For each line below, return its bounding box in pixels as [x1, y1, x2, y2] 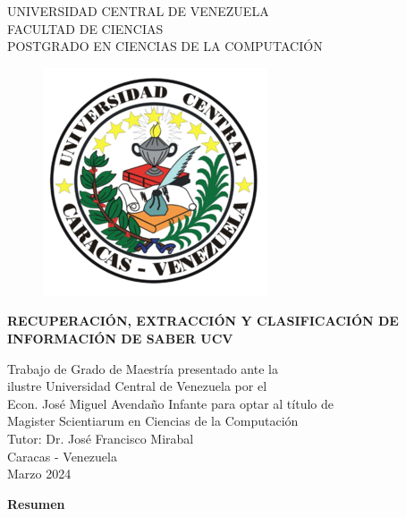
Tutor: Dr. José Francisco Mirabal [7, 428, 194, 447]
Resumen [7, 494, 65, 513]
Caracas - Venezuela [7, 446, 117, 465]
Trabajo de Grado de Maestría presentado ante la [7, 359, 278, 377]
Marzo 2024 [7, 464, 72, 483]
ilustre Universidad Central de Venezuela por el [7, 377, 267, 395]
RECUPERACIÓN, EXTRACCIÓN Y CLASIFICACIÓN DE [7, 311, 399, 330]
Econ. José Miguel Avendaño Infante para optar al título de [7, 394, 334, 412]
